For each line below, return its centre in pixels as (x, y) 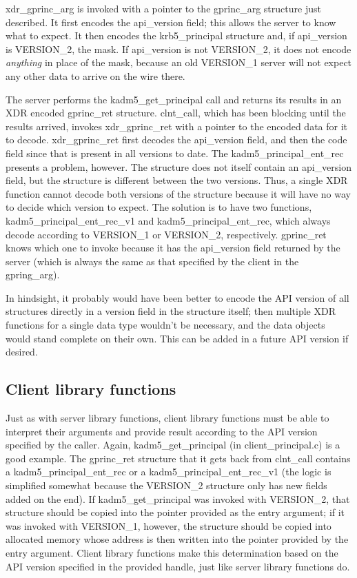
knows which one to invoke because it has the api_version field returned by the (173, 248)
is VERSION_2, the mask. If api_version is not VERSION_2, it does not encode (178, 49)
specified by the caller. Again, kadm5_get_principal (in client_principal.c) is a (173, 445)
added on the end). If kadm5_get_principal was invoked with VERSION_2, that (178, 498)
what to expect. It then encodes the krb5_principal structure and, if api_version (176, 35)
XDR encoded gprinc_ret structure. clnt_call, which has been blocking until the (176, 113)
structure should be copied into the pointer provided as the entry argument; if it (175, 512)
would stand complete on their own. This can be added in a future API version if (177, 338)
